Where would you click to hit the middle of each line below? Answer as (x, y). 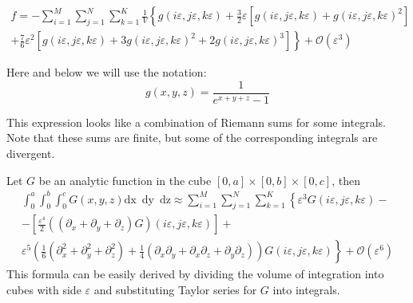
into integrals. (306, 290)
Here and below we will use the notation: (107, 72)
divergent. (31, 153)
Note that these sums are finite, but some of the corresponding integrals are (192, 138)
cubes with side (44, 290)
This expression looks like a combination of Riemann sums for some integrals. (196, 122)
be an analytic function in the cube (125, 180)
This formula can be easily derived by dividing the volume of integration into (195, 274)
